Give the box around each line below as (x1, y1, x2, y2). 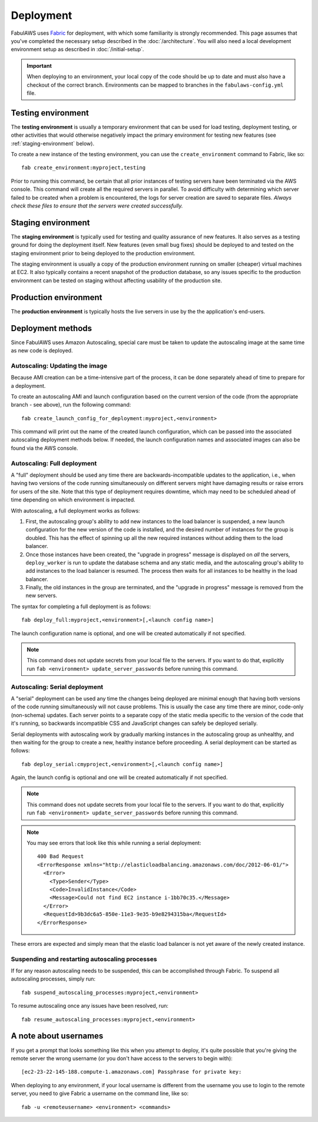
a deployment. (11, 382, 46, 389)
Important (26, 62, 52, 69)
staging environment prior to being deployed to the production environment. (11, 249, 196, 256)
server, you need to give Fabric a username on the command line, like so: (11, 1090, 189, 1097)
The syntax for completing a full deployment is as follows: (11, 603, 151, 610)
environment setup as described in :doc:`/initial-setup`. (11, 46, 144, 53)
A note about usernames (11, 1031, 104, 1041)
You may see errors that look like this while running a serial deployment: (26, 840, 201, 847)
